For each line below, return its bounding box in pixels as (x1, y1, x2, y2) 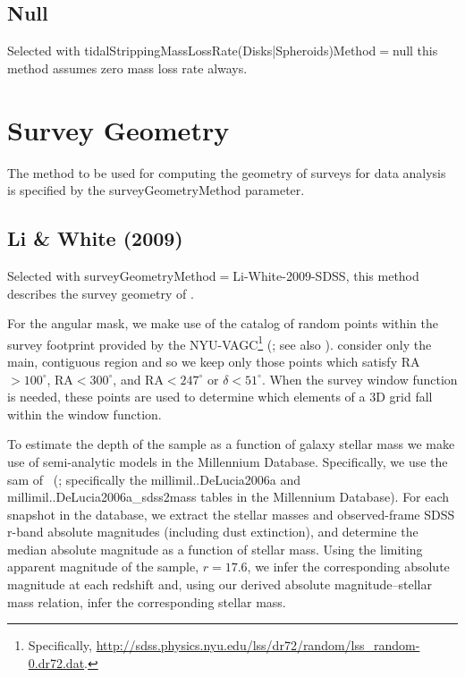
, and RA (113, 369, 164, 388)
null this (392, 41, 438, 60)
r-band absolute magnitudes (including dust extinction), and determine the (7, 522, 418, 541)
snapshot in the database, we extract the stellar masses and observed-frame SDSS (7, 504, 455, 523)
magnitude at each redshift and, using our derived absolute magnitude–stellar (7, 575, 432, 594)
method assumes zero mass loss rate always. (7, 58, 248, 77)
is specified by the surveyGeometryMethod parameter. (7, 181, 305, 199)
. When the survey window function (261, 369, 458, 388)
